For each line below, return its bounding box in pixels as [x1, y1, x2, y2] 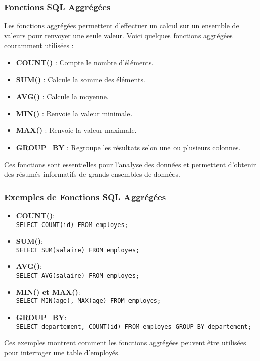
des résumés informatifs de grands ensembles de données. [4, 169, 180, 179]
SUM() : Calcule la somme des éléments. [16, 74, 145, 84]
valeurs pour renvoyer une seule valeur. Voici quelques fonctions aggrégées [4, 30, 233, 40]
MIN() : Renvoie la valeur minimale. [16, 108, 133, 118]
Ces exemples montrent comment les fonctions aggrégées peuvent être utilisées [4, 337, 246, 348]
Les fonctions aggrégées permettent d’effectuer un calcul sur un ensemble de [4, 20, 239, 31]
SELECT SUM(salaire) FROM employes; [16, 246, 140, 254]
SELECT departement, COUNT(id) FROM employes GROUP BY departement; [16, 323, 252, 330]
